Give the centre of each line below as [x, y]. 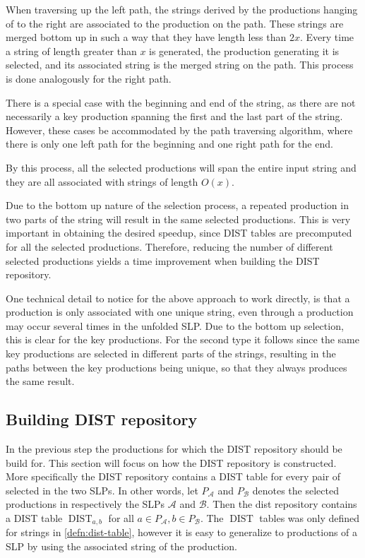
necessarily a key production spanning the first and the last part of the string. [174, 116]
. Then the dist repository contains [282, 504]
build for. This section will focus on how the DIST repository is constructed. [171, 462]
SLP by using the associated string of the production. [121, 546]
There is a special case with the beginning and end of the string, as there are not [181, 102]
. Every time [327, 37]
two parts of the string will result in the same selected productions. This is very [178, 219]
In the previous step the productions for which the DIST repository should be [174, 449]
